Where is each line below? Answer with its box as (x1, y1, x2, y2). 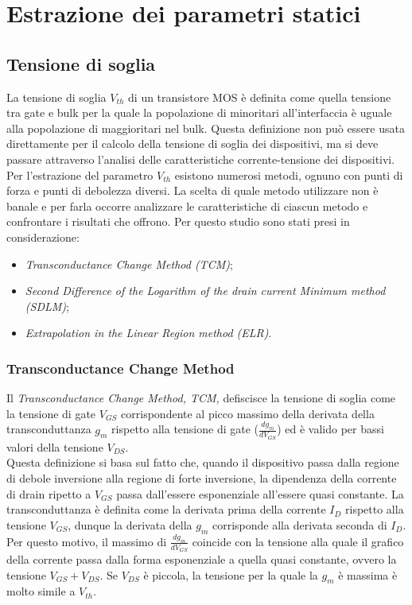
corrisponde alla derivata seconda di (212, 516, 387, 533)
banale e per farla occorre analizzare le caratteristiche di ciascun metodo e (6, 197, 368, 214)
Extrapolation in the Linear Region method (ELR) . (25, 324, 272, 341)
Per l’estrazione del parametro (6, 166, 154, 183)
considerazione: (6, 228, 80, 245)
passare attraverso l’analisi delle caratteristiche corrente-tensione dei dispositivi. (6, 150, 395, 167)
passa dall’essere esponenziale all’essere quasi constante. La (116, 485, 404, 502)
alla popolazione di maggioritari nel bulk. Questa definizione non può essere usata (6, 119, 405, 136)
